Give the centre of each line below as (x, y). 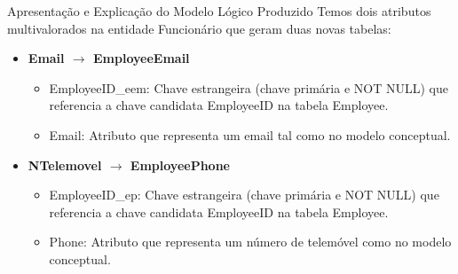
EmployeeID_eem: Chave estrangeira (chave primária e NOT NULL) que (249, 87)
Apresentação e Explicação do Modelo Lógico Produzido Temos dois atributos (219, 11)
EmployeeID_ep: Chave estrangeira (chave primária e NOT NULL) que (244, 195)
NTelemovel (65, 164)
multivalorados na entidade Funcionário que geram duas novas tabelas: (199, 28)
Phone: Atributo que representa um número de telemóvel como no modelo (250, 242)
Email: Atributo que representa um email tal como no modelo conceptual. (250, 134)
